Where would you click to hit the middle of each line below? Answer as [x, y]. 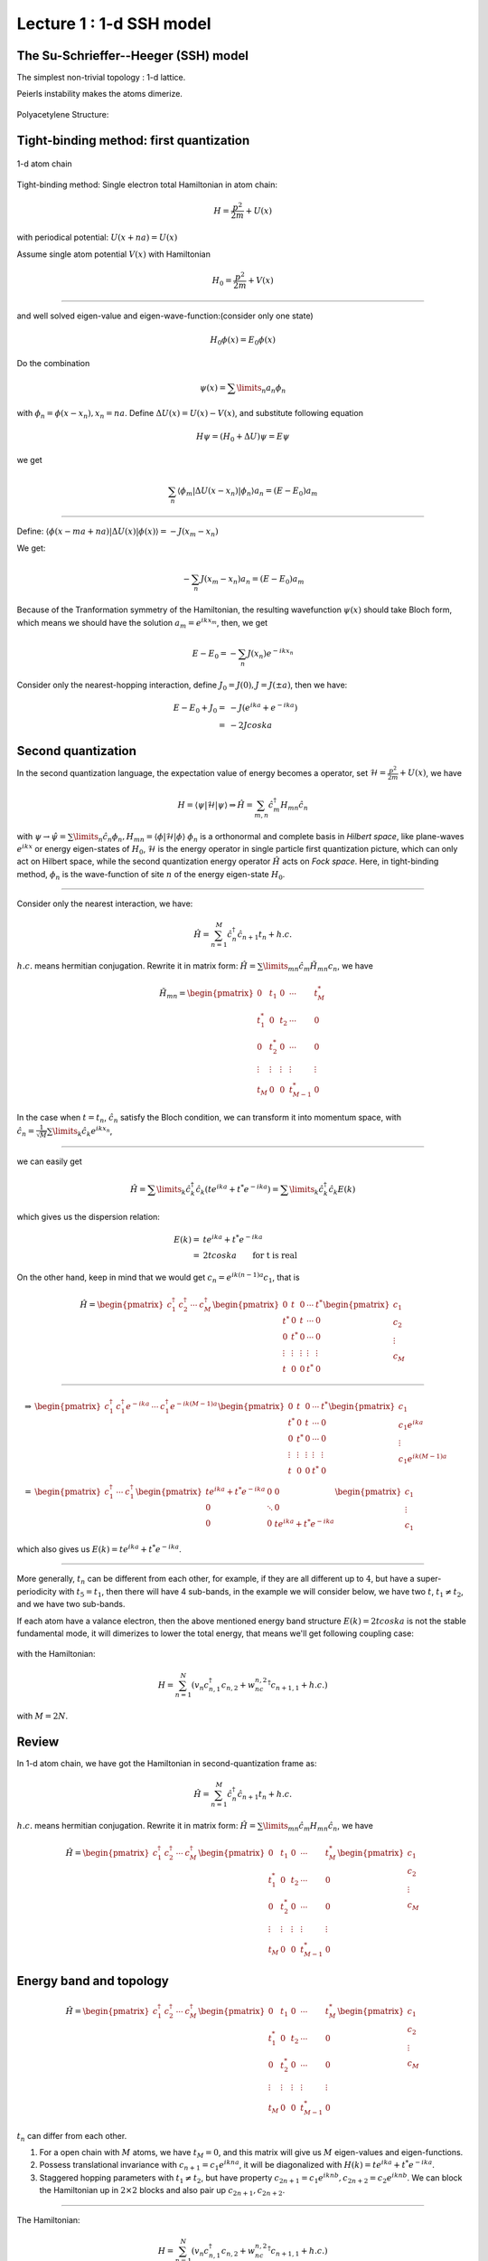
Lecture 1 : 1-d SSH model [114, 24]
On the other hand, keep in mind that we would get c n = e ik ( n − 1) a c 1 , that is [158, 1277]
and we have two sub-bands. [71, 1604]
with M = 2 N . [42, 1716]
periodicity [37, 1591]
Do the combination [53, 364]
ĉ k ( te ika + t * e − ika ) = [237, 1189]
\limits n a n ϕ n [261, 389]
